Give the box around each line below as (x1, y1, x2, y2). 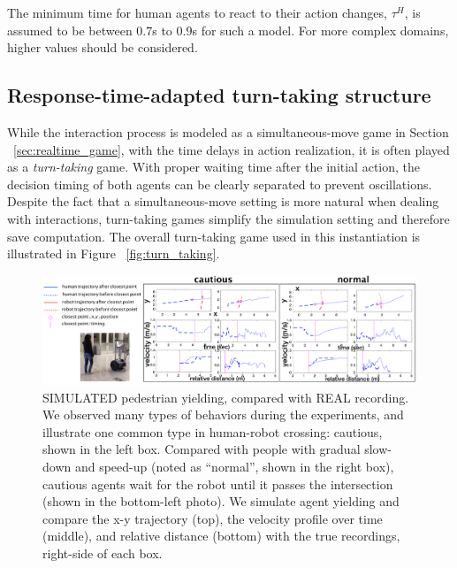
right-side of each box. (42, 544, 163, 562)
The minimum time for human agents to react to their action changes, (7, 4, 387, 21)
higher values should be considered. (7, 38, 198, 57)
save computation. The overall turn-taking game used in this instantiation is (7, 226, 421, 245)
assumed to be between (7, 20, 133, 39)
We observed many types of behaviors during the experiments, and (42, 405, 404, 424)
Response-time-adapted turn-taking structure (7, 81, 431, 109)
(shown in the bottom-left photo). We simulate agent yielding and (42, 492, 400, 510)
